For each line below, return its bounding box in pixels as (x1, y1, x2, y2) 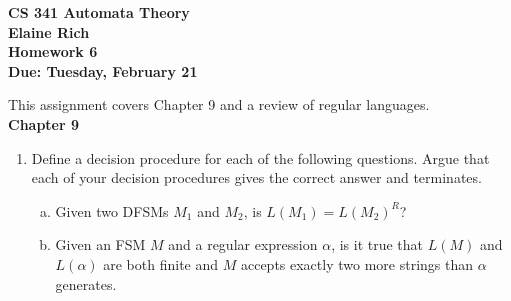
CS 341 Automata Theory (8, 2, 190, 22)
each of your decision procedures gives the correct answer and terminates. (31, 167, 482, 188)
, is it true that (331, 234, 424, 255)
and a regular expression (168, 234, 318, 255)
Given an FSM (55, 234, 146, 255)
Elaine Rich (8, 21, 90, 42)
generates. (55, 273, 117, 294)
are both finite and (103, 253, 219, 274)
